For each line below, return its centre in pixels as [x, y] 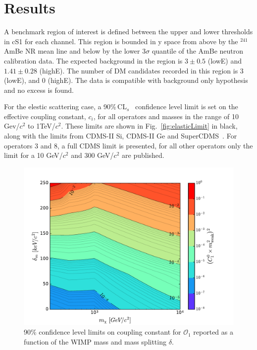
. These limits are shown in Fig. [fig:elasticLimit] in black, [149, 126]
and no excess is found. [39, 90]
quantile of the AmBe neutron [198, 51]
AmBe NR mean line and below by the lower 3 [75, 51]
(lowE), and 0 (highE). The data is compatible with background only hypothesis [126, 80]
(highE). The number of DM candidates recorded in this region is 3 [141, 70]
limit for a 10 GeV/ [33, 155]
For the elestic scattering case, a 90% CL [65, 106]
